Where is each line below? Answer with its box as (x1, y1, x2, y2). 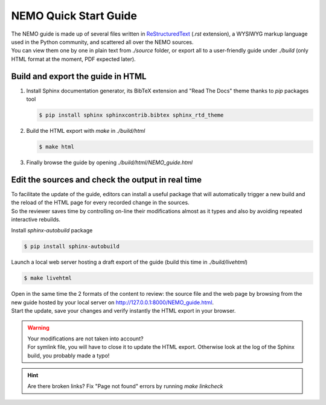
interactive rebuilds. (11, 216, 60, 223)
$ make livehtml (24, 275, 72, 282)
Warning (27, 324, 50, 331)
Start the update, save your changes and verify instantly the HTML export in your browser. (11, 307, 236, 314)
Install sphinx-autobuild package (11, 227, 93, 234)
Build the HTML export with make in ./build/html (26, 127, 145, 134)
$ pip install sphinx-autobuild (24, 243, 120, 250)
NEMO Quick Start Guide (11, 9, 137, 22)
